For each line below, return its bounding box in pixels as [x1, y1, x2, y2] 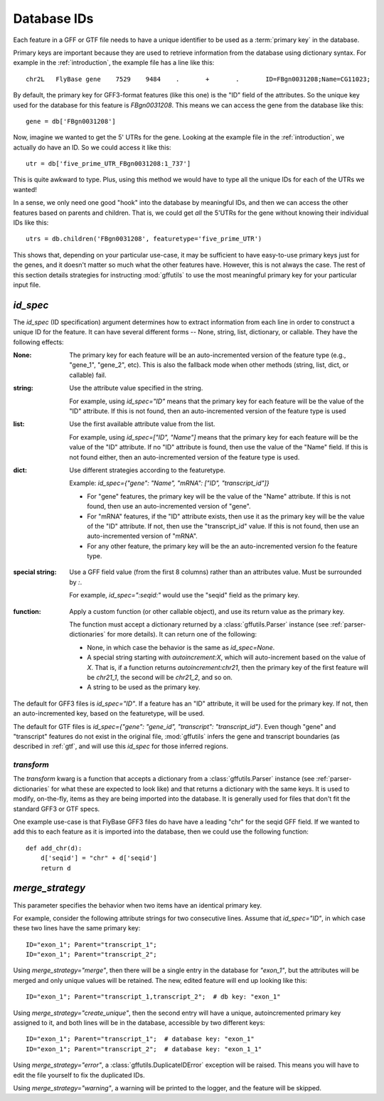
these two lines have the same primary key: [13, 924, 141, 932]
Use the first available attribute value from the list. [69, 420, 215, 428]
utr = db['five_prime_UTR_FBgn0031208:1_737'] [26, 160, 191, 168]
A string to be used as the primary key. [87, 683, 201, 691]
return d [40, 864, 71, 872]
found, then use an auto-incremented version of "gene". [87, 502, 252, 511]
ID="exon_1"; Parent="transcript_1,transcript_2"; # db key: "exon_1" [26, 993, 281, 1001]
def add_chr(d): [26, 844, 82, 852]
